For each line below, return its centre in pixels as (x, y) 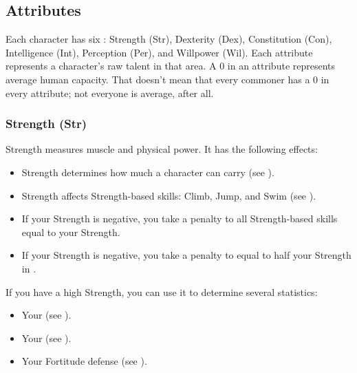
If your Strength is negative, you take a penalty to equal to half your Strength (186, 255)
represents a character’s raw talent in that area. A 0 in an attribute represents (171, 66)
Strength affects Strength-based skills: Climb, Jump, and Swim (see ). (169, 195)
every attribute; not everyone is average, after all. (110, 93)
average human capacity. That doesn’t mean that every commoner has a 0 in (167, 79)
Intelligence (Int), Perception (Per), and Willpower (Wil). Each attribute (159, 52)
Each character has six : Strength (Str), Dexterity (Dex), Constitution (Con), (169, 39)
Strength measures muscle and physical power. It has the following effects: (162, 149)
